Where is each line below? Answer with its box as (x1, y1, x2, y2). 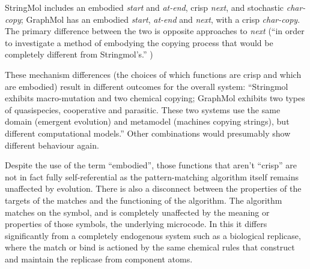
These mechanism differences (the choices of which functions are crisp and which (5, 68, 302, 80)
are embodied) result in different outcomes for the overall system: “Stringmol (5, 80, 288, 92)
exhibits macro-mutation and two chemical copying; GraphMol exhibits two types (5, 92, 305, 104)
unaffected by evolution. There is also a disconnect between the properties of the (5, 182, 302, 195)
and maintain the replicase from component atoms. (5, 252, 193, 265)
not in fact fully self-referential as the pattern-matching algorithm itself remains (5, 170, 299, 183)
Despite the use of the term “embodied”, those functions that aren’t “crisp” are (5, 159, 297, 171)
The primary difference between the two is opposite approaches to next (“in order (5, 25, 305, 37)
